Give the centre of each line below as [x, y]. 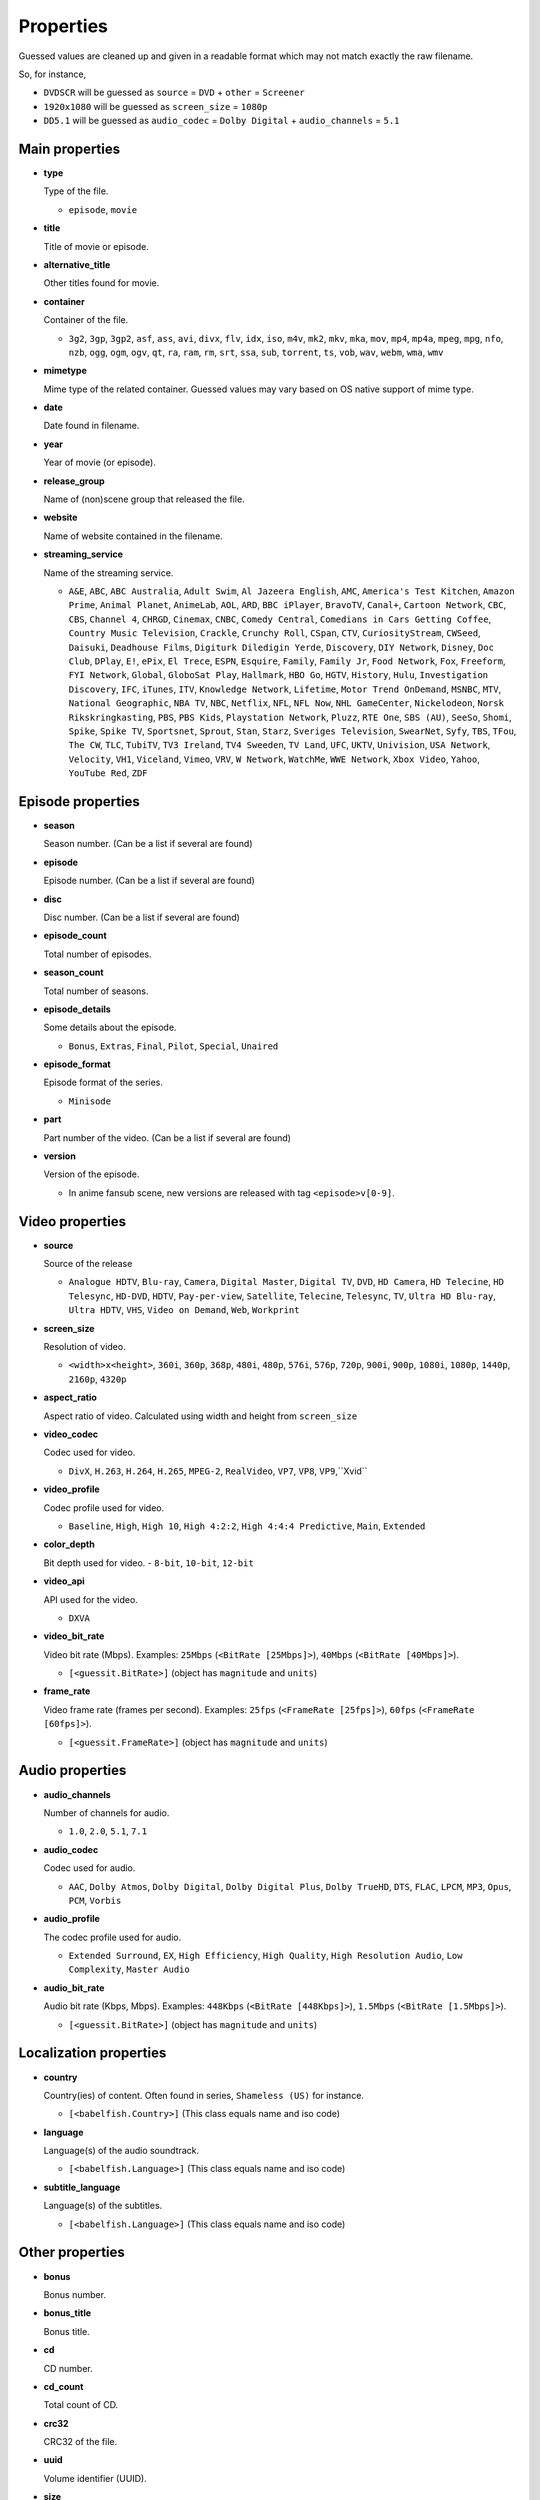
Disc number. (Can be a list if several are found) [141, 917]
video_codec [71, 1434]
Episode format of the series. [103, 1082]
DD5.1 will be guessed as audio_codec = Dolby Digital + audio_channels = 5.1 [221, 121]
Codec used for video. [89, 1452]
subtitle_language [82, 2187]
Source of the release [88, 1264]
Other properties [71, 2252]
